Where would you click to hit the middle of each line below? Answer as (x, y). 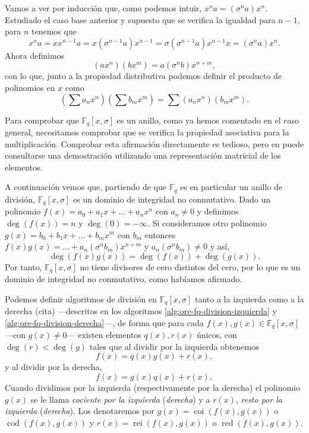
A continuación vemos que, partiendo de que (86, 187)
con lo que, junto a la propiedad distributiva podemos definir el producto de (143, 76)
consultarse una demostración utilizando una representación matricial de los (143, 155)
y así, (220, 246)
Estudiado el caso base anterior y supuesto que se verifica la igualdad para (140, 19)
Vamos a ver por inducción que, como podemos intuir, (103, 8)
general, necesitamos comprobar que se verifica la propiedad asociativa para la (147, 132)
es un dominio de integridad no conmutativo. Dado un (172, 199)
